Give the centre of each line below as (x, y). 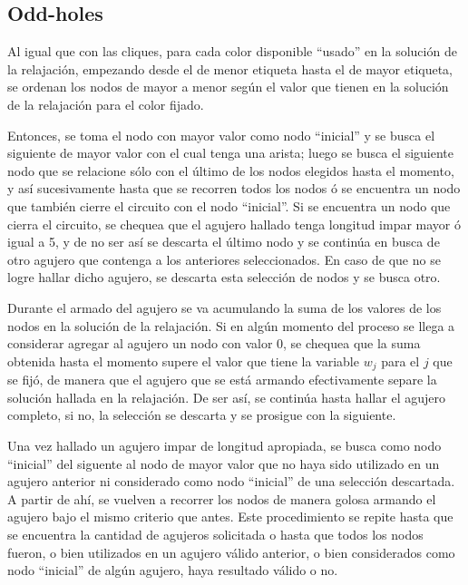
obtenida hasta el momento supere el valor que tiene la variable (183, 361)
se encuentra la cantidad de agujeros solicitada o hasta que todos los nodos (215, 534)
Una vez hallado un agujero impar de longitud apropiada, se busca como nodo (224, 445)
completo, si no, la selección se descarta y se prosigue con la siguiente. (202, 415)
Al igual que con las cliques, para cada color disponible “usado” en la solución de (232, 51)
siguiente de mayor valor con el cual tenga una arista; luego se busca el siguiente (230, 153)
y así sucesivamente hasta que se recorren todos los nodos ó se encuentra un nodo (234, 188)
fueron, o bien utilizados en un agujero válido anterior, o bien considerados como (231, 552)
